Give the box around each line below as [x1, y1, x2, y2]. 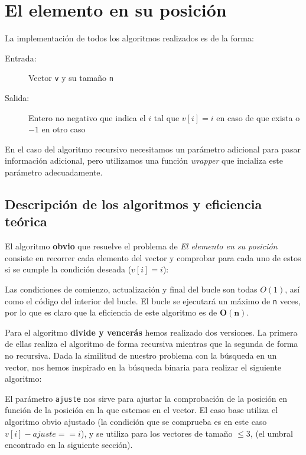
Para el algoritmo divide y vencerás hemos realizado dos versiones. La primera [5, 326, 298, 338]
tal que [154, 111, 180, 123]
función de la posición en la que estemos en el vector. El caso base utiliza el [5, 404, 278, 416]
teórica [5, 212, 47, 230]
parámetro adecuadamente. [5, 165, 103, 178]
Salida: [5, 91, 30, 103]
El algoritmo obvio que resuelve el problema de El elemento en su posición [5, 240, 278, 252]
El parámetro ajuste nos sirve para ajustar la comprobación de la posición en [5, 392, 288, 404]
